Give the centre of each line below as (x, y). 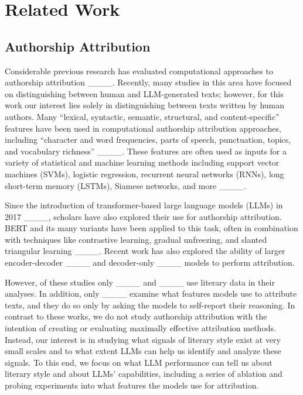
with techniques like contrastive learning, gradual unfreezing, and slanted (136, 239)
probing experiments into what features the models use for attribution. (132, 385)
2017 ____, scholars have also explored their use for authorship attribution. (143, 216)
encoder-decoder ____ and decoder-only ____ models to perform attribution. (150, 262)
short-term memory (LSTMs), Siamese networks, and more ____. (125, 185)
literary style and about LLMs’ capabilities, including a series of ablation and (144, 374)
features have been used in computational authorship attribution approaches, (143, 128)
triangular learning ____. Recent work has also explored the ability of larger (145, 251)
